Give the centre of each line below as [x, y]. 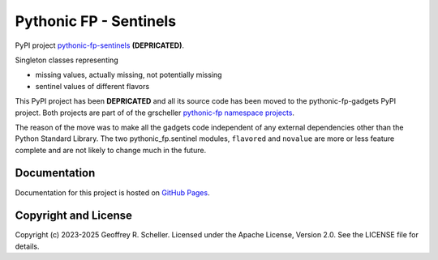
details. [27, 246]
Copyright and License [74, 216]
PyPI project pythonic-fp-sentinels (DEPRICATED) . [100, 45]
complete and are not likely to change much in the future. [111, 150]
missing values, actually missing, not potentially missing [129, 75]
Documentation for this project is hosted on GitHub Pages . [112, 192]
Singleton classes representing [67, 60]
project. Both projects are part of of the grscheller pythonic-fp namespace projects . [155, 113]
